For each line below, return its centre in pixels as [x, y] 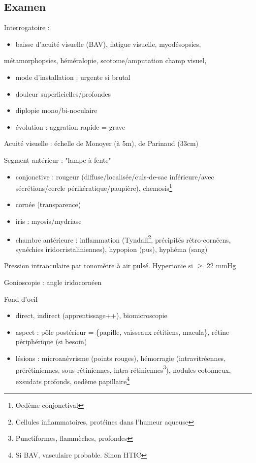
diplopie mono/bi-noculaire [56, 110]
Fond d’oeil [21, 299]
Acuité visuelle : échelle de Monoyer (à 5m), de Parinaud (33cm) [101, 143]
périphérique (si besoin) [51, 341]
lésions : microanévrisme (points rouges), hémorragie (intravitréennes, [120, 358]
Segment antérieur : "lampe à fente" [58, 160]
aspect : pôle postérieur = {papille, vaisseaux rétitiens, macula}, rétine [122, 332]
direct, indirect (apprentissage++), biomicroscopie [91, 315]
